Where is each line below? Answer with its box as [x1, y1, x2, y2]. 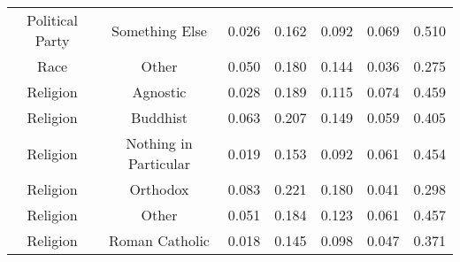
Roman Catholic [108, 230, 210, 250]
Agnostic [132, 81, 187, 102]
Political [27, 10, 78, 30]
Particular [127, 153, 191, 173]
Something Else [111, 19, 207, 41]
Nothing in [126, 133, 193, 153]
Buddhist [131, 107, 188, 127]
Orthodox [129, 179, 189, 199]
